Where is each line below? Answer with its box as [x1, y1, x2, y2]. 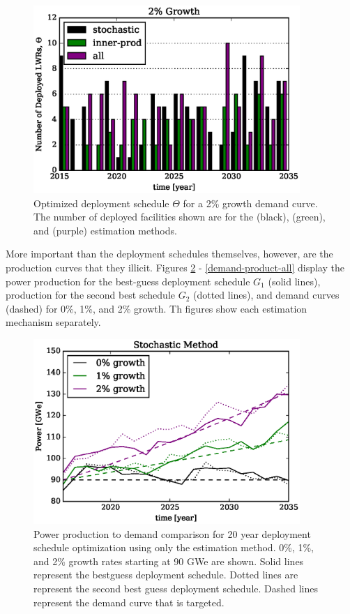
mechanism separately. [6, 315, 101, 329]
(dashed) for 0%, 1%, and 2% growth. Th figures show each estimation [6, 301, 307, 315]
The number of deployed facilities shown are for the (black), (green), [33, 209, 326, 224]
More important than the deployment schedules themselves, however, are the [6, 246, 333, 261]
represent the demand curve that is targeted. [33, 594, 225, 609]
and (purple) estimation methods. [33, 223, 177, 237]
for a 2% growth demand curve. [183, 195, 318, 210]
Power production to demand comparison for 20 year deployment [33, 526, 311, 541]
